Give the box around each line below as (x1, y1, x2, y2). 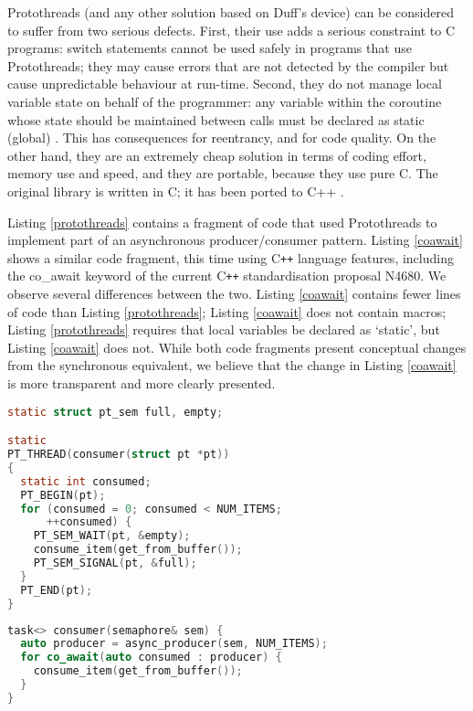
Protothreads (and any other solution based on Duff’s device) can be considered (7, 3, 455, 21)
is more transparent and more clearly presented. (7, 374, 276, 392)
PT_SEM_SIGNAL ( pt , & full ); (33, 557, 197, 569)
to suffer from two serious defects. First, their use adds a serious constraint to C (7, 20, 456, 39)
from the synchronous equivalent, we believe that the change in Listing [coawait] (7, 355, 457, 375)
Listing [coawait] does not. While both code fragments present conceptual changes (7, 337, 467, 356)
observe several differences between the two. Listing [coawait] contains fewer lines (7, 284, 461, 303)
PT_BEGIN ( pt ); (20, 488, 106, 502)
